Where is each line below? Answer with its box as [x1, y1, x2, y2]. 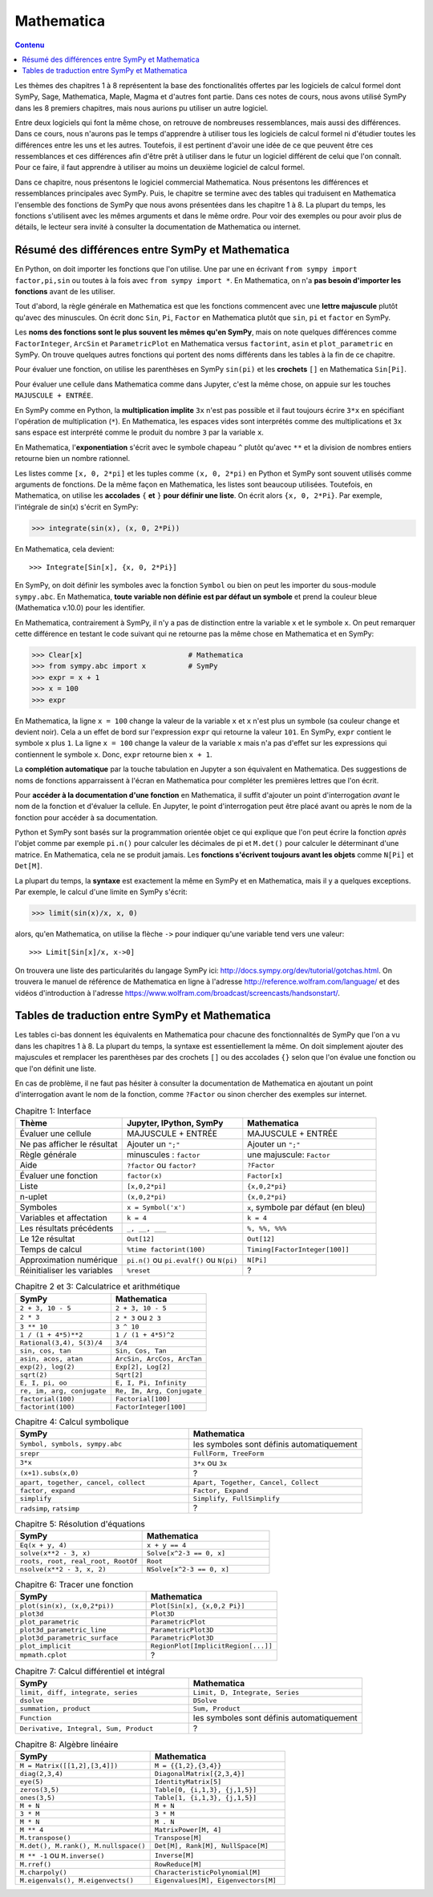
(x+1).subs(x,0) [19, 1469, 79, 1478]
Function [19, 1713, 52, 1722]
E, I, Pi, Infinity [115, 1378, 187, 1387]
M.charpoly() [19, 1868, 67, 1877]
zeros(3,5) [19, 1786, 60, 1794]
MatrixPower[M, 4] [154, 1826, 222, 1834]
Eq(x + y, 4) [19, 1541, 67, 1550]
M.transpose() [19, 1834, 71, 1842]
